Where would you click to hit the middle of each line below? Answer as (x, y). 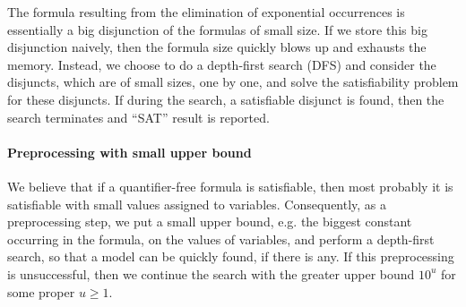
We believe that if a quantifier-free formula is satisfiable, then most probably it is (230, 186)
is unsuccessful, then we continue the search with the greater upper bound (211, 273)
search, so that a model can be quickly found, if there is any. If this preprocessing (231, 256)
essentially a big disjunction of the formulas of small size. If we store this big (217, 29)
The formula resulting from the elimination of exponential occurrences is (206, 12)
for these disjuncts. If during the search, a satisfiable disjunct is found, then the (226, 99)
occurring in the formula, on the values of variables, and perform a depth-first (221, 239)
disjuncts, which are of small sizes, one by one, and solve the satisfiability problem (233, 82)
